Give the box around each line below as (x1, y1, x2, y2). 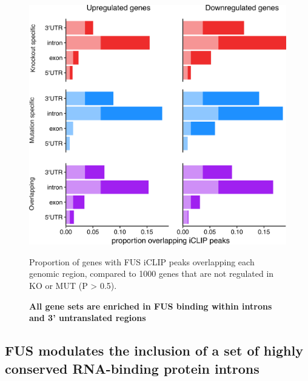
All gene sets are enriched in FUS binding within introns (29, 299, 272, 312)
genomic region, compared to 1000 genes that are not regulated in (29, 267, 274, 280)
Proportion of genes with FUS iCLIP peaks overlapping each (29, 255, 255, 268)
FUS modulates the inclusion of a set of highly (5, 341, 303, 360)
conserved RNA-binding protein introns (5, 359, 259, 377)
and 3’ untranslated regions (29, 311, 146, 324)
